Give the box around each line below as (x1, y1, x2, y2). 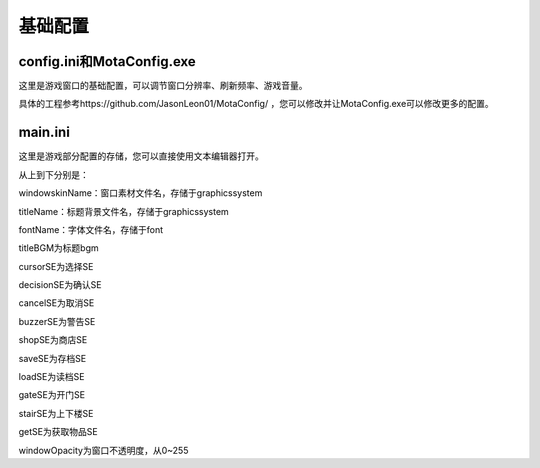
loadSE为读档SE (18, 371, 85, 383)
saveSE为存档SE (18, 352, 87, 364)
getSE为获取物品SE (18, 426, 99, 438)
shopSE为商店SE (18, 334, 88, 346)
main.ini (18, 124, 70, 141)
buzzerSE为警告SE (18, 315, 96, 327)
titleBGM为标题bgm (18, 242, 99, 254)
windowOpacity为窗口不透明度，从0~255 (18, 444, 189, 456)
